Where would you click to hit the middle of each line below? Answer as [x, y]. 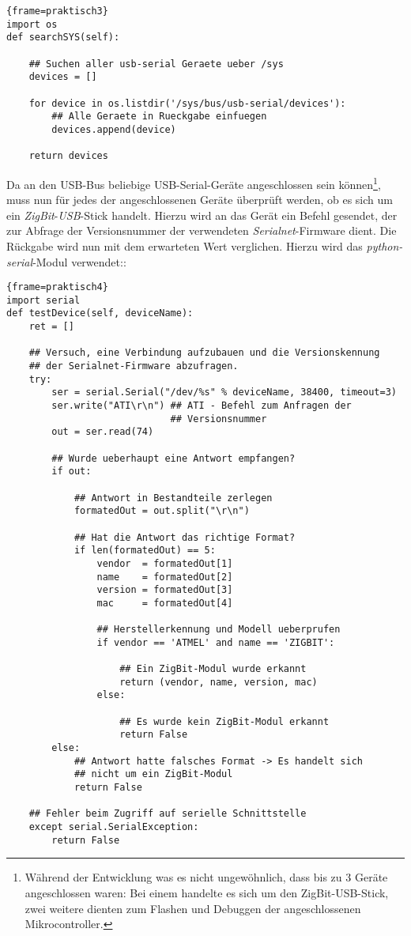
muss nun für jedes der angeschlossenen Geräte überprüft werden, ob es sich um [200, 200]
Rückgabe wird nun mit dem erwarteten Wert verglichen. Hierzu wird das [185, 245]
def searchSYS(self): [63, 38]
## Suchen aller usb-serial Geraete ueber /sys [156, 64]
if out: [72, 472]
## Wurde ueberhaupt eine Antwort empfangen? [173, 458]
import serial [43, 300]
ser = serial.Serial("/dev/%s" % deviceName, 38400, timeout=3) [224, 393]
